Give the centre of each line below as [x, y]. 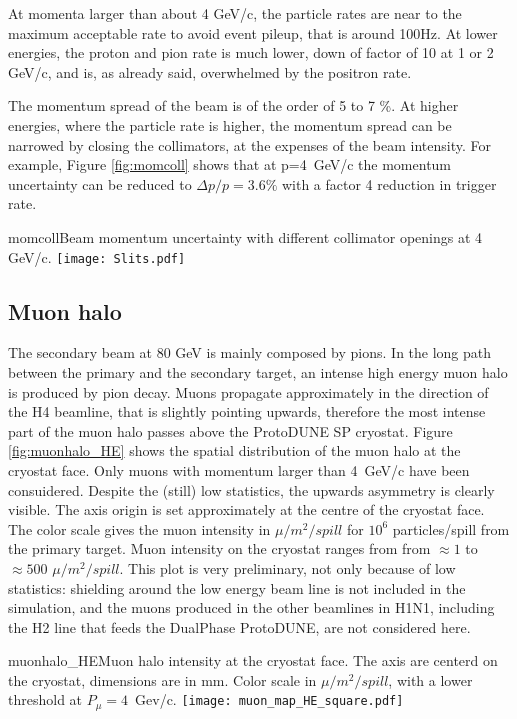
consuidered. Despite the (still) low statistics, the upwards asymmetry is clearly [251, 489]
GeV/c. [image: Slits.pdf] [97, 256]
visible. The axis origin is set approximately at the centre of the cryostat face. [246, 509]
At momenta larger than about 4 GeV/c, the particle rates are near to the [235, 13]
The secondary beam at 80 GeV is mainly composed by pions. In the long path [250, 352]
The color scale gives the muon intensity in [139, 528]
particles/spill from [451, 528]
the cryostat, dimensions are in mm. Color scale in [162, 679]
